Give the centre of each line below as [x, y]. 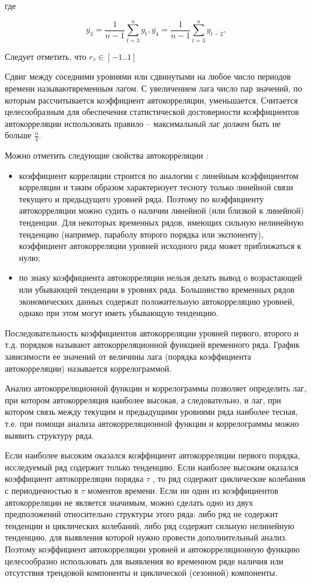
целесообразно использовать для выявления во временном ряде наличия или [144, 561]
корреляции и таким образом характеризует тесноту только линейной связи [156, 187]
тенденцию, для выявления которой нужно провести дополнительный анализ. [146, 537]
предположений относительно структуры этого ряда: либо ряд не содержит [142, 514]
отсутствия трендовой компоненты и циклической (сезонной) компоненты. [141, 573]
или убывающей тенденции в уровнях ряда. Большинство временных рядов [157, 289]
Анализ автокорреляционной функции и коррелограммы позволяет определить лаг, [156, 388]
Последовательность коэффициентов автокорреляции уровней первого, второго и [152, 333]
